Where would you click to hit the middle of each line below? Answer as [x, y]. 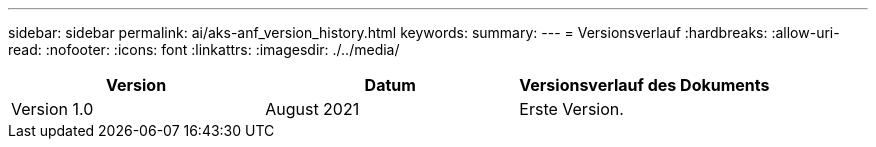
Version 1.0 [52, 109]
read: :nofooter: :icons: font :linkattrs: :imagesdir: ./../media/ [204, 49]
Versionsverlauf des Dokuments [644, 85]
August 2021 [312, 109]
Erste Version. [571, 109]
